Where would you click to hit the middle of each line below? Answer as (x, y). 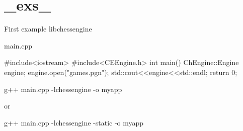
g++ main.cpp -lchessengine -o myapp (63, 89)
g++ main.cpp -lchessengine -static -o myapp (74, 122)
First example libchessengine (48, 29)
